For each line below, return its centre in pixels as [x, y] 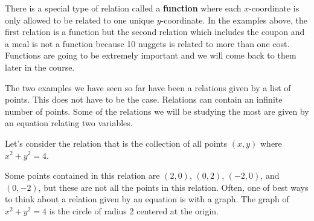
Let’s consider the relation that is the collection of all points [116, 143]
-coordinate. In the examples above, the [234, 20]
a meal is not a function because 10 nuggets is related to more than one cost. [147, 43]
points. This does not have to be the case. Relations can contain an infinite [144, 99]
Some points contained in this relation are [82, 175]
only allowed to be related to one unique [79, 20]
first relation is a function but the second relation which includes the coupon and [155, 32]
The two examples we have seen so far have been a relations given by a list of [148, 87]
